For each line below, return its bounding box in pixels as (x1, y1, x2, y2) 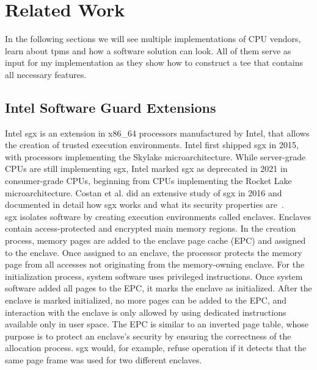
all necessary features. (5, 68, 87, 80)
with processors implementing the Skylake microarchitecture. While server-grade (5, 150, 306, 163)
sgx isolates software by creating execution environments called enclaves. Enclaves (5, 210, 311, 222)
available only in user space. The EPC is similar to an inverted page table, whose (5, 318, 309, 330)
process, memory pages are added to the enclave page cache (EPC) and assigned (5, 234, 306, 247)
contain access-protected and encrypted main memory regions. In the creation (5, 222, 296, 235)
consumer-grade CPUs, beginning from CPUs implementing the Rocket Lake (5, 174, 292, 187)
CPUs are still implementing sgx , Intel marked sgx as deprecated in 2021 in (5, 162, 288, 175)
